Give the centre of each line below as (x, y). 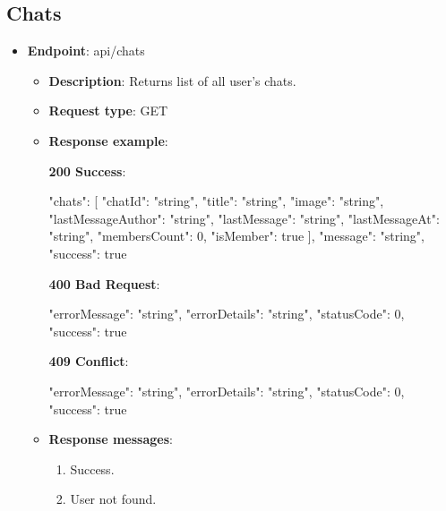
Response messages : (111, 439)
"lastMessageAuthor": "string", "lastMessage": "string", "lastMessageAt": (244, 218)
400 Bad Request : (104, 283)
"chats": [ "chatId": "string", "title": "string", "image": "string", (216, 201)
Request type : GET (108, 111)
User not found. (113, 499)
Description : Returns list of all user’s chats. (172, 80)
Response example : (108, 140)
